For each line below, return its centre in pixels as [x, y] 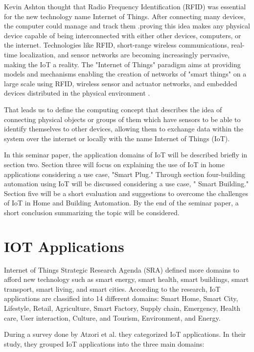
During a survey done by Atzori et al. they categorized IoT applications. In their [125, 334]
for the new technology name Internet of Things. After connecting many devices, [125, 16]
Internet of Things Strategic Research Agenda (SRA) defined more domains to [122, 269]
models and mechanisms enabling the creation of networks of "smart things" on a [125, 74]
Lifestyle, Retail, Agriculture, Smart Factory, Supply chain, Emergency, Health [122, 308]
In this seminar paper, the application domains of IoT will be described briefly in [126, 155]
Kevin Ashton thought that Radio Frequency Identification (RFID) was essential [125, 6]
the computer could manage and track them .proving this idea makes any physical [127, 26]
